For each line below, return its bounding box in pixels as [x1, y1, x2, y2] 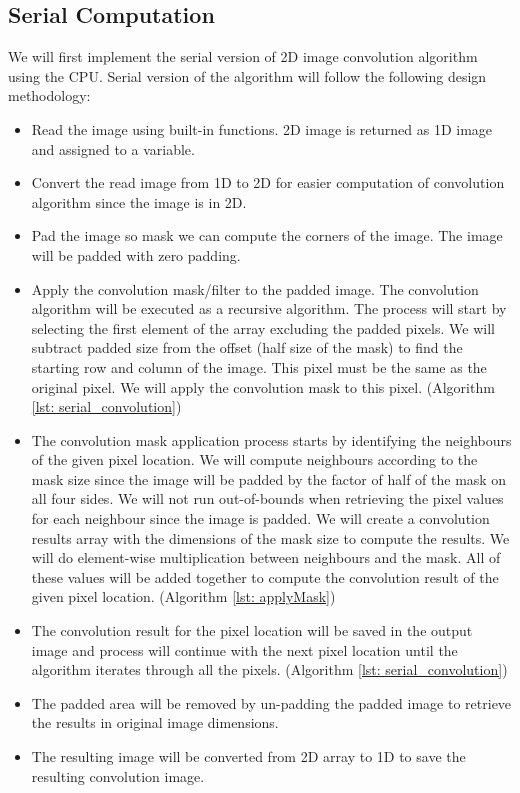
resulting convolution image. [31, 765, 205, 786]
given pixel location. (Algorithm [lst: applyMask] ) [31, 586, 336, 607]
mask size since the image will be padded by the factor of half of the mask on [31, 468, 507, 489]
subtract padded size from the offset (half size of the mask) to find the [31, 337, 463, 358]
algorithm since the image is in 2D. [31, 191, 247, 212]
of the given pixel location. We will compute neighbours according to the [31, 449, 478, 470]
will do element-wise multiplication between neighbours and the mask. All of [31, 547, 501, 568]
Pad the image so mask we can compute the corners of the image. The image [31, 225, 503, 246]
